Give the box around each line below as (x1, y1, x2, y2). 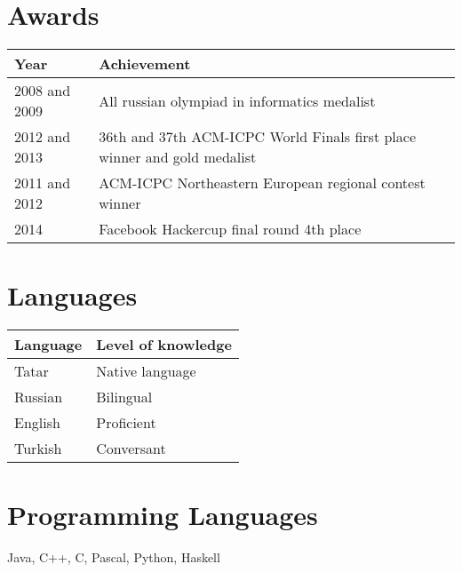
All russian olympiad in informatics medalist (99, 90, 376, 111)
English (14, 412, 60, 433)
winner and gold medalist (99, 147, 257, 168)
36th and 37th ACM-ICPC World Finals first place (99, 126, 416, 147)
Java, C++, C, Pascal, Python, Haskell (7, 548, 220, 567)
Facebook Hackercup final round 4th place (99, 218, 362, 240)
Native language (96, 361, 196, 382)
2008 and (14, 80, 71, 101)
